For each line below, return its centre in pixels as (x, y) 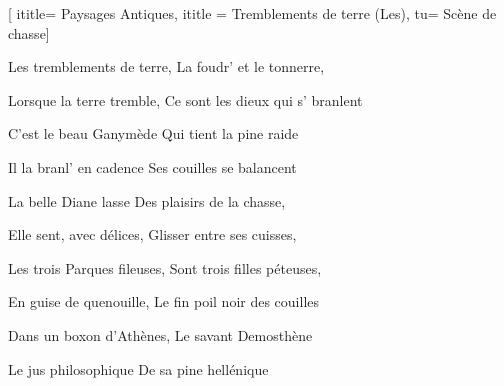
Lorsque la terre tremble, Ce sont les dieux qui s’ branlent (185, 99)
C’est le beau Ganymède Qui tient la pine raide (153, 133)
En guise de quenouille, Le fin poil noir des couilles (164, 301)
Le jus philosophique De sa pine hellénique (138, 368)
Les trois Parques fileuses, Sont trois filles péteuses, (165, 267)
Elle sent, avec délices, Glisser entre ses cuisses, (152, 234)
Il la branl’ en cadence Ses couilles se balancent (152, 166)
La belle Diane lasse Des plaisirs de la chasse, (147, 200)
